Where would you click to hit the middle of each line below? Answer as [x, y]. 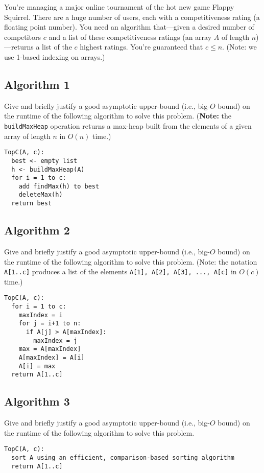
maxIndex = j [55, 340]
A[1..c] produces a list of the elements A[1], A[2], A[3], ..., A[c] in [121, 271]
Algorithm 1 [37, 84]
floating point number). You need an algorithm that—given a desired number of [129, 27]
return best [32, 204]
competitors [23, 37]
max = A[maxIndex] [50, 349]
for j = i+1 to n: [50, 324]
